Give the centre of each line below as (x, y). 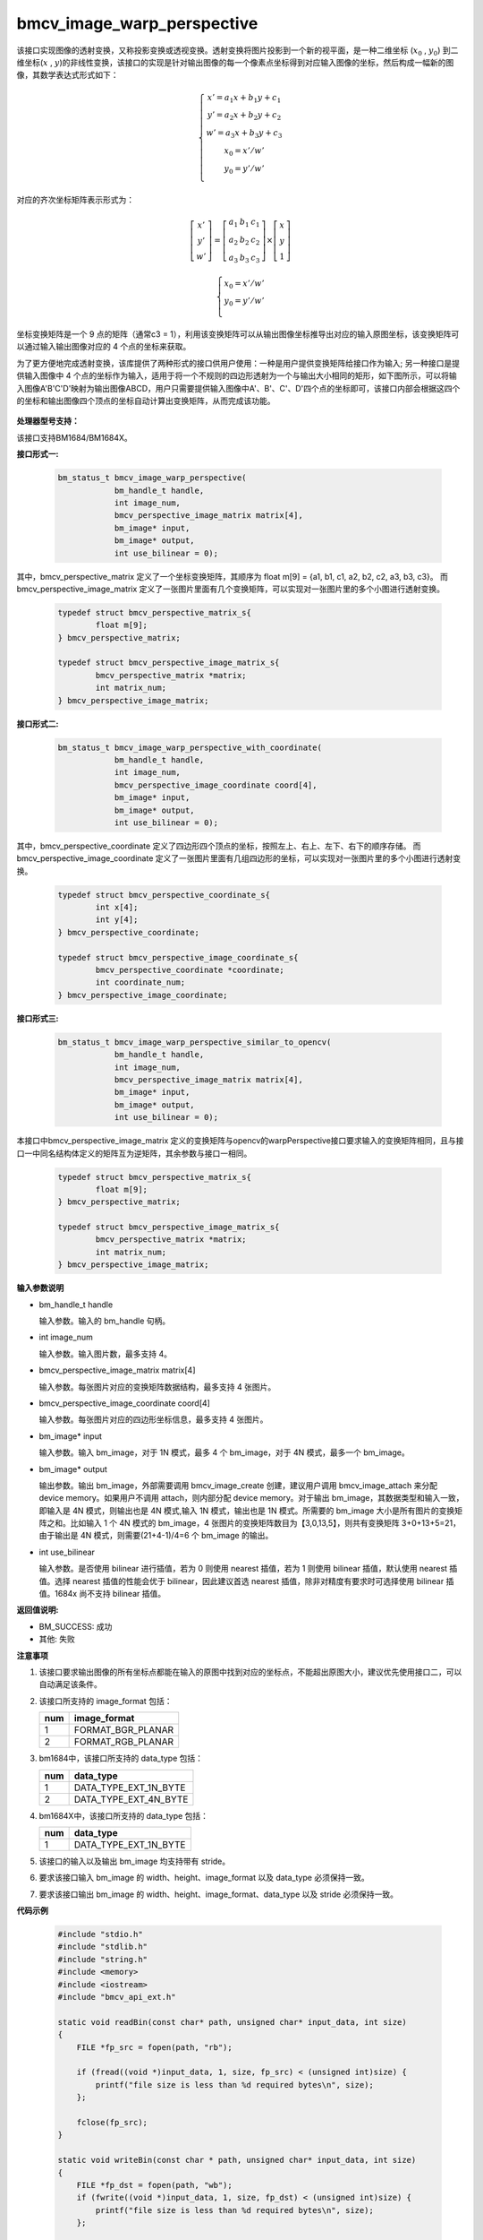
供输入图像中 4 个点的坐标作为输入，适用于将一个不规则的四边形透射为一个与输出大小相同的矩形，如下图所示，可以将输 (237, 375)
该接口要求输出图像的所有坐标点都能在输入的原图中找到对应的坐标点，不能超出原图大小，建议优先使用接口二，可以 (250, 1672)
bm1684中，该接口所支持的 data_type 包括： (121, 1758)
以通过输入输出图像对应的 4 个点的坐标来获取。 (104, 347)
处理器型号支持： (48, 421)
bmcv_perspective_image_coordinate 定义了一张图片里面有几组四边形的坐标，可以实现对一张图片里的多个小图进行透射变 (238, 858)
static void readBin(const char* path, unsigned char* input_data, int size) (232, 2022)
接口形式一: (38, 454)
